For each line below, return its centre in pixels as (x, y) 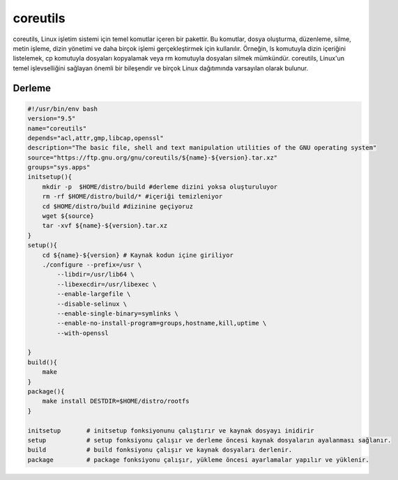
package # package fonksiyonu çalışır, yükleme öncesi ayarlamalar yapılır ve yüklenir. (198, 459)
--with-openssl (83, 333)
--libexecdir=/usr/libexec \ (107, 284)
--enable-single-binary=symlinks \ (118, 313)
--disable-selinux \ (92, 304)
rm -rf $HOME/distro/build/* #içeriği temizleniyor (132, 196)
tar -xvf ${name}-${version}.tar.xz (105, 226)
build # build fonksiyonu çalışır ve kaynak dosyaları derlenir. (160, 450)
